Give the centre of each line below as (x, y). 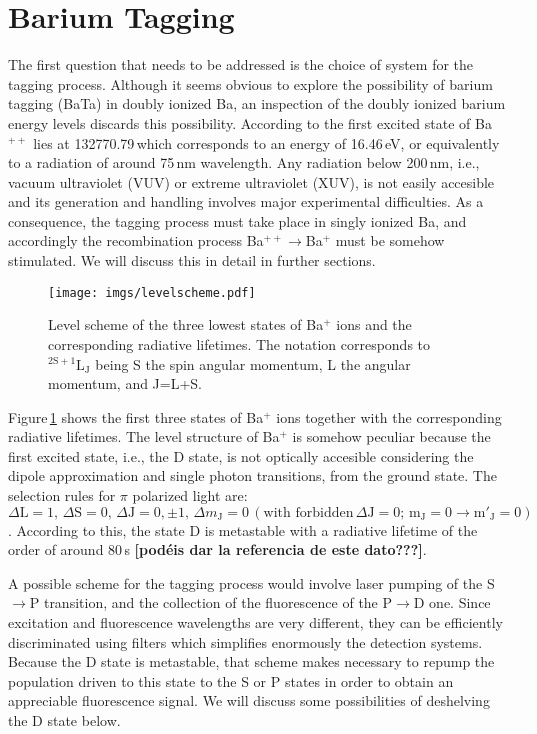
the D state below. (64, 720)
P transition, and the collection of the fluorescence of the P (211, 602)
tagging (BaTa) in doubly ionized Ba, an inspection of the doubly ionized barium (257, 103)
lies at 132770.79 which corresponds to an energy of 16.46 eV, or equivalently (266, 142)
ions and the (374, 324)
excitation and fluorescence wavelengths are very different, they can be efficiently (255, 622)
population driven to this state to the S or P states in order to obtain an (231, 680)
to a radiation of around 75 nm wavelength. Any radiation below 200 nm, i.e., (244, 162)
